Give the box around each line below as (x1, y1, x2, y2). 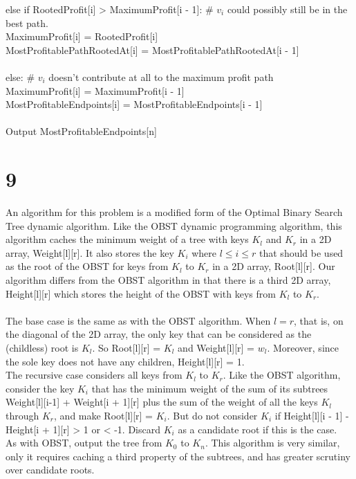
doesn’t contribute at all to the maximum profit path (48, 69, 274, 84)
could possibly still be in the (227, 2, 348, 16)
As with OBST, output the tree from (6, 435, 162, 450)
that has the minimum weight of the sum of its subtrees (91, 381, 328, 395)
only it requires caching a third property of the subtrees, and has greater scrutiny (6, 449, 350, 463)
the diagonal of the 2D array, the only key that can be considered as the (6, 327, 312, 341)
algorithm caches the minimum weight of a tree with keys (6, 232, 249, 246)
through (6, 408, 39, 422)
